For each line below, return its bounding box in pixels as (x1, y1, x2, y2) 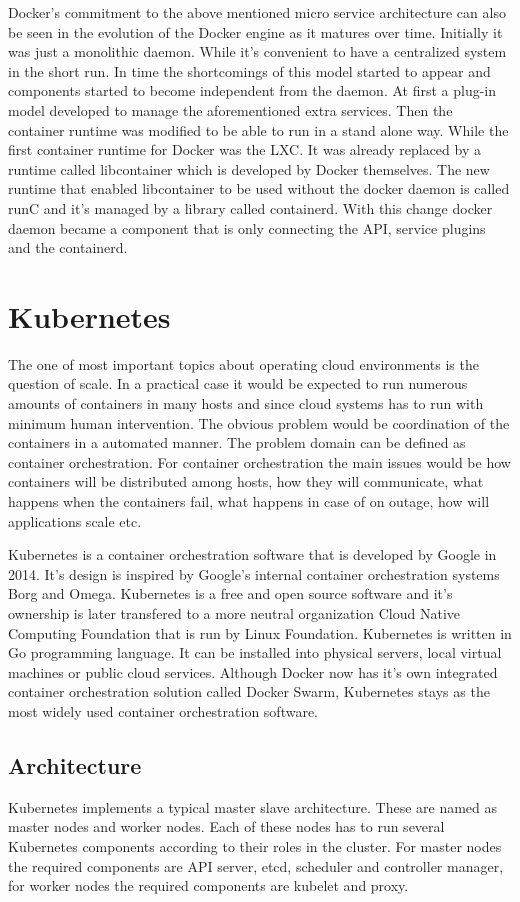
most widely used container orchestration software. (8, 700, 319, 721)
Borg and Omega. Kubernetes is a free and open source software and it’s (8, 583, 453, 604)
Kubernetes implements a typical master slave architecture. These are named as (8, 796, 498, 817)
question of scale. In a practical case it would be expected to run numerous (8, 373, 468, 394)
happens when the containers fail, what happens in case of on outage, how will (8, 491, 490, 511)
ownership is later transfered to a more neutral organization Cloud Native (8, 602, 461, 623)
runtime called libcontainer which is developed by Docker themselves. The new (8, 158, 490, 179)
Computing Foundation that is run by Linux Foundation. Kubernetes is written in (8, 622, 512, 643)
